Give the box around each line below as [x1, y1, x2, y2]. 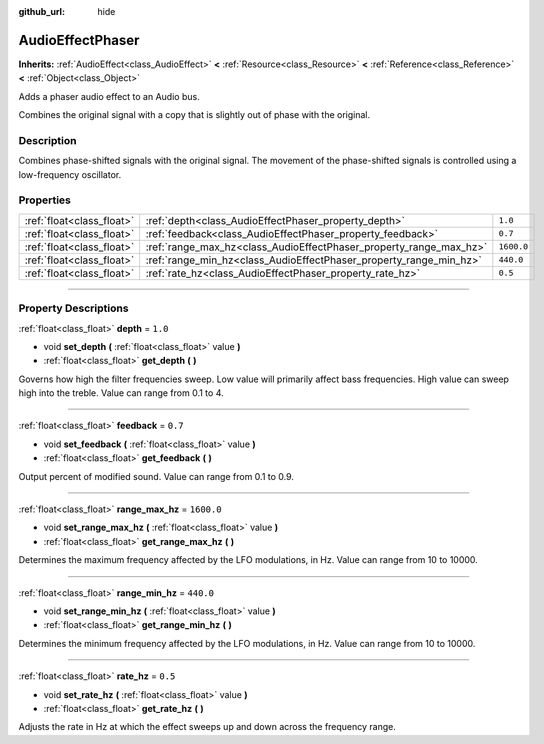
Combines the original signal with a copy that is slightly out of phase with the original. [18, 109, 371, 121]
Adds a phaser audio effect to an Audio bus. [18, 90, 200, 102]
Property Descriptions [18, 301, 129, 315]
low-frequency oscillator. [18, 168, 122, 180]
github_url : [18, 6, 65, 17]
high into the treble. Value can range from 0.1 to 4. [18, 387, 224, 399]
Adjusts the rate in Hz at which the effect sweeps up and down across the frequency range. [18, 721, 397, 733]
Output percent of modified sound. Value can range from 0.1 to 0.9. [18, 470, 295, 482]
